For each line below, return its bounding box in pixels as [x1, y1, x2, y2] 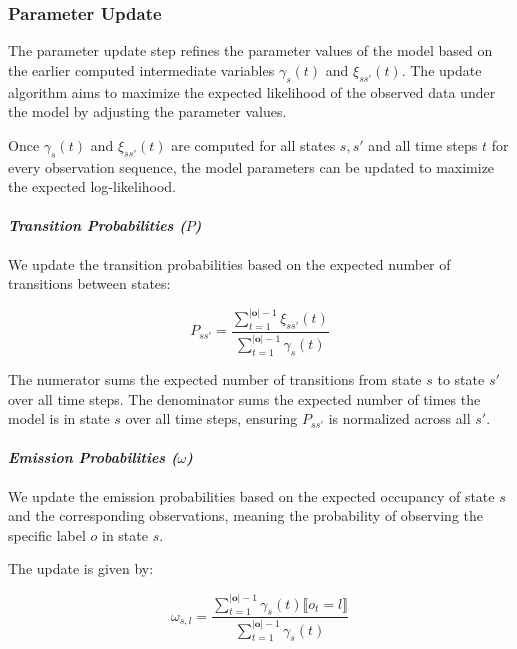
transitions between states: [8, 273, 171, 294]
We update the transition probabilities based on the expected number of [8, 253, 451, 274]
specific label [8, 524, 86, 545]
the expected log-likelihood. [8, 176, 177, 197]
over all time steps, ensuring [125, 408, 298, 429]
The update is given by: [8, 558, 154, 579]
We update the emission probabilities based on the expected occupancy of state [8, 485, 495, 506]
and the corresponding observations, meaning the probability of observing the [8, 505, 484, 526]
